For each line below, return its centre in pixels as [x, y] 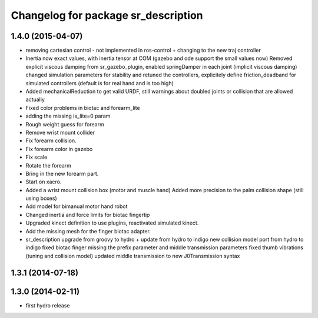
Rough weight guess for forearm [65, 124]
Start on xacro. [44, 182]
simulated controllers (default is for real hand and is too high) [100, 83]
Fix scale [37, 157]
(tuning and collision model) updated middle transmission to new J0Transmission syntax [133, 256]
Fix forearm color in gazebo [59, 149]
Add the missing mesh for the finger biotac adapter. [88, 231]
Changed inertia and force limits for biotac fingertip [88, 215]
